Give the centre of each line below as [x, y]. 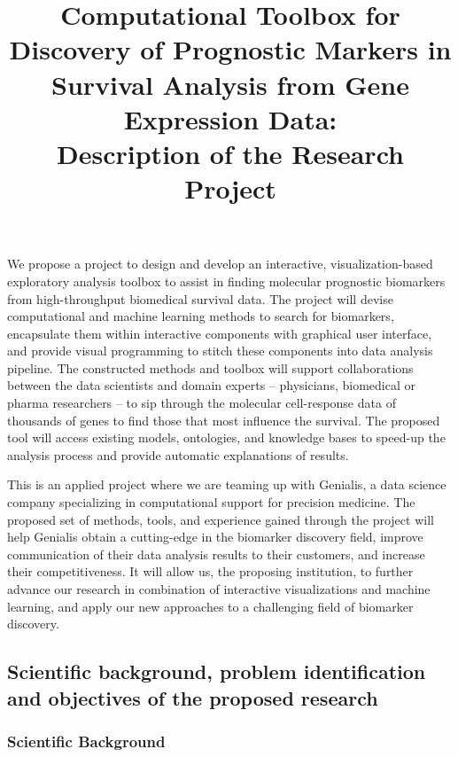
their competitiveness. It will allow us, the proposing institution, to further [210, 571]
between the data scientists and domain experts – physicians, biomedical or [211, 385]
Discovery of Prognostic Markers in [230, 49]
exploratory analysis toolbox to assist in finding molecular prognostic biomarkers [226, 281]
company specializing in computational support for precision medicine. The [211, 502]
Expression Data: [230, 118]
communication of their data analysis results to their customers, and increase [216, 554]
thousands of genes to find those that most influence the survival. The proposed [224, 420]
